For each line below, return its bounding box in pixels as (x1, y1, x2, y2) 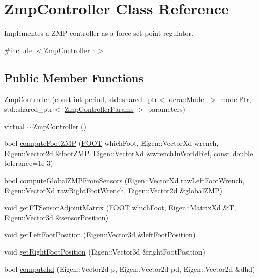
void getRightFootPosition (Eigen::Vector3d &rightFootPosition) (4, 246, 206, 257)
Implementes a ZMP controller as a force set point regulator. (4, 28, 193, 38)
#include (4, 44, 33, 55)
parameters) (148, 104, 185, 114)
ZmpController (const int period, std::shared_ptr (4, 93, 158, 104)
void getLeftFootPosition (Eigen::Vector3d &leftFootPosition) (4, 229, 196, 240)
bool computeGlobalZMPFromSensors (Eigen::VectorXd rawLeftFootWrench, (4, 175, 245, 186)
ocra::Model (169, 93, 206, 104)
